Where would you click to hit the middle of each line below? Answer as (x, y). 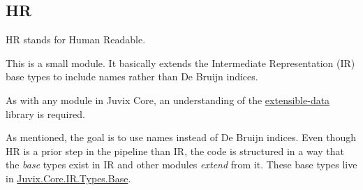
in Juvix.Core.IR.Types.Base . (68, 178)
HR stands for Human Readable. (76, 39)
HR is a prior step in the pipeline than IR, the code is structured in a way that (175, 151)
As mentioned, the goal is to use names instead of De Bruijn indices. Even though (181, 137)
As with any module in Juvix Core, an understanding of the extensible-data (168, 100)
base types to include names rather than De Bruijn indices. (132, 76)
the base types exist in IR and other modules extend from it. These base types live (181, 165)
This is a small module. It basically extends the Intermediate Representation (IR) (180, 63)
